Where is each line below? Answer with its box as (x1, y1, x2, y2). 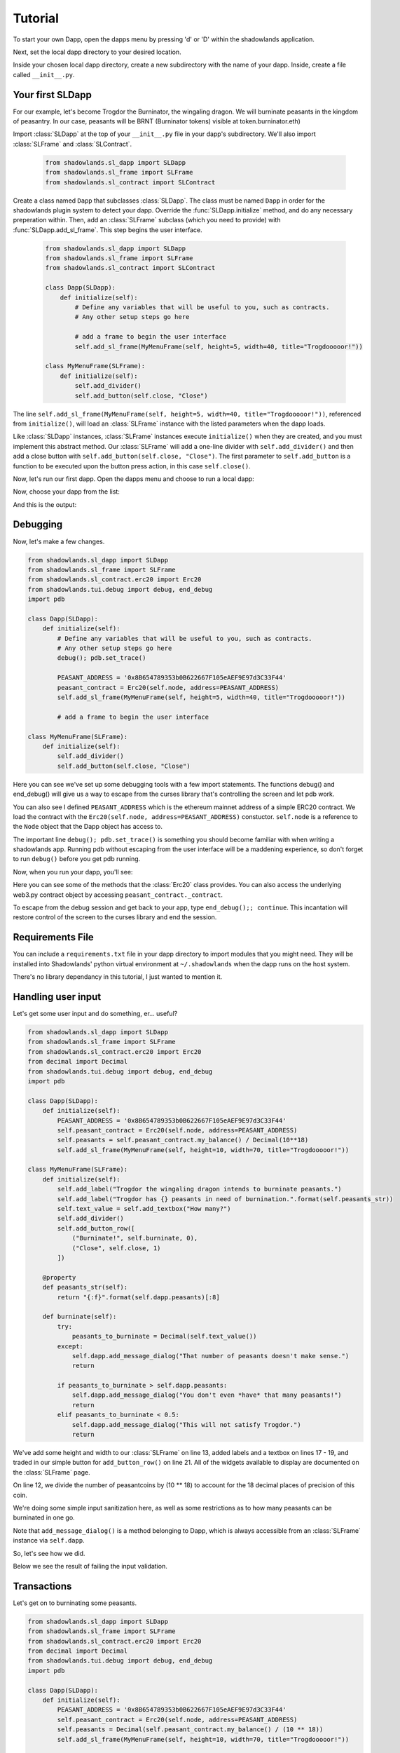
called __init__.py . (13, 70, 75, 79)
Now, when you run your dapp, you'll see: (13, 867, 133, 876)
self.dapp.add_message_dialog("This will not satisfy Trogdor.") (71, 1421, 301, 1428)
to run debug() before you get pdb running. (13, 855, 141, 863)
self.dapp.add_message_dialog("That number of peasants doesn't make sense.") (71, 1352, 350, 1360)
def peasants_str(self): (42, 1283, 128, 1292)
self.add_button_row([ (57, 1224, 136, 1232)
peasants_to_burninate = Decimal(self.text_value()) (71, 1332, 257, 1341)
